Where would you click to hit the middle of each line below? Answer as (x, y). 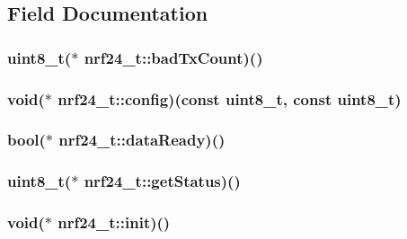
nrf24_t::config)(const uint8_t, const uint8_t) (230, 98)
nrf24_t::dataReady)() (142, 140)
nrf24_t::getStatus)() (162, 181)
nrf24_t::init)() (114, 222)
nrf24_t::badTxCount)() (173, 57)
